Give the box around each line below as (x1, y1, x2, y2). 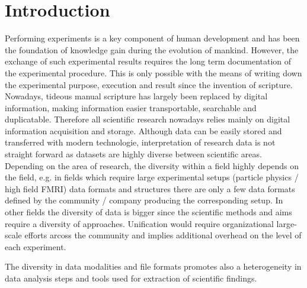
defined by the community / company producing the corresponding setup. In (5, 194, 283, 206)
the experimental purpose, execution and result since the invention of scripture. (5, 78, 293, 90)
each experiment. (5, 240, 66, 253)
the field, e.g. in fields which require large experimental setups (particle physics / (5, 171, 299, 183)
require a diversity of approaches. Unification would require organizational (5, 217, 274, 229)
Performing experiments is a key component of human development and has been (5, 32, 300, 44)
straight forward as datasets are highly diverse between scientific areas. (5, 148, 262, 160)
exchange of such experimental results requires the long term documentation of (5, 55, 292, 67)
